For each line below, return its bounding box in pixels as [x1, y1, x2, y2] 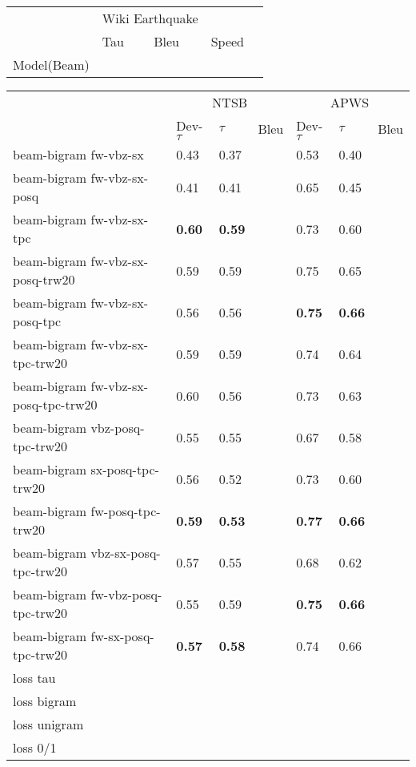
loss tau [13, 668, 56, 687]
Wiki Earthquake [102, 9, 198, 27]
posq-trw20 [13, 270, 75, 289]
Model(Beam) [13, 55, 90, 74]
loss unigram [13, 715, 84, 733]
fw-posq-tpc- [90, 502, 161, 520]
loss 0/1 [13, 738, 57, 757]
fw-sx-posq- [90, 627, 154, 645]
